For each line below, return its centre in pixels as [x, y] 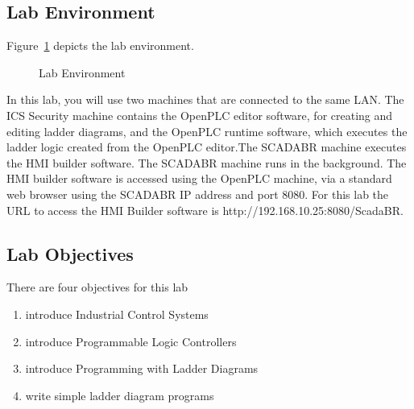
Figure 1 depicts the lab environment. [100, 45]
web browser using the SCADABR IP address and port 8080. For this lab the [198, 194]
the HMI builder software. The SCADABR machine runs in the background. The [207, 162]
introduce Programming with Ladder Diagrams [142, 368]
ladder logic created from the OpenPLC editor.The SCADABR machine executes [207, 147]
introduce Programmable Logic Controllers [131, 341]
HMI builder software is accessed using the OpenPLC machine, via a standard [199, 178]
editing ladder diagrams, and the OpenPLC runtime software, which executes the [207, 131]
